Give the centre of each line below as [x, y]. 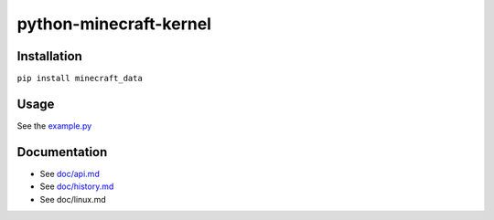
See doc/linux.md [73, 199]
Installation [49, 56]
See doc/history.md [77, 186]
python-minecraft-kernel [114, 24]
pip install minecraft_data [80, 79]
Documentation [62, 152]
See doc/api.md [70, 173]
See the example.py [54, 126]
